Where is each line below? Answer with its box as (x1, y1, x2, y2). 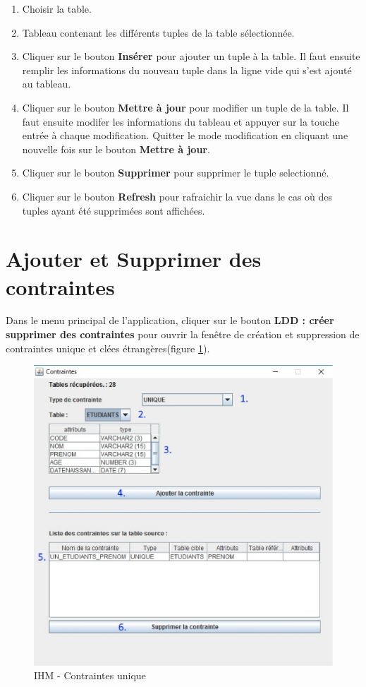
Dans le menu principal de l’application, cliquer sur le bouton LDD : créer (6, 313, 334, 328)
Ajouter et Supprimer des (6, 244, 262, 273)
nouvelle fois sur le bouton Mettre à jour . (22, 141, 210, 156)
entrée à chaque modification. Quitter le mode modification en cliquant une (22, 128, 348, 143)
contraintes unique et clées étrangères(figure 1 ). (6, 340, 210, 355)
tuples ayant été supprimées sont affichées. (22, 203, 205, 217)
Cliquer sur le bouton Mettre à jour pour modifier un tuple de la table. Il (22, 100, 349, 114)
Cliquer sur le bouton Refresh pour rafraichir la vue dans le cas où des (22, 189, 333, 203)
